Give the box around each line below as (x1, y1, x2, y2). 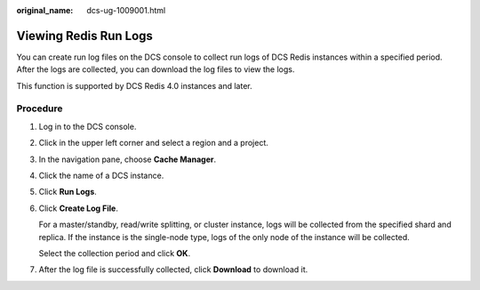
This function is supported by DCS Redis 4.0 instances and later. (16, 80, 252, 91)
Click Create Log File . (38, 203, 119, 213)
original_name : (16, 5, 74, 15)
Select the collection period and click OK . (38, 247, 191, 258)
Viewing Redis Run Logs (16, 28, 153, 44)
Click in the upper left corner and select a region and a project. (38, 138, 268, 149)
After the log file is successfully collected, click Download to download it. (38, 264, 308, 275)
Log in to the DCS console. (38, 121, 137, 132)
